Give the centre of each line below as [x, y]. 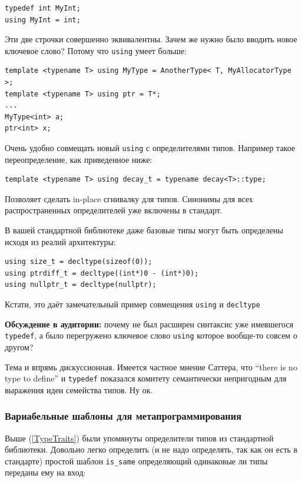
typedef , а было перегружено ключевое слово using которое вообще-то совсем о [151, 335]
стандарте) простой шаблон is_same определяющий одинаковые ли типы [136, 461]
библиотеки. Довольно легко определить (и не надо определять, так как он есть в [151, 449]
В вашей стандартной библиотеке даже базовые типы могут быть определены [144, 230]
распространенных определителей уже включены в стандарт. [114, 210]
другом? [19, 347]
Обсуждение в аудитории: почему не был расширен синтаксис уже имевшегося [149, 324]
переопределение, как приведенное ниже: [79, 159]
